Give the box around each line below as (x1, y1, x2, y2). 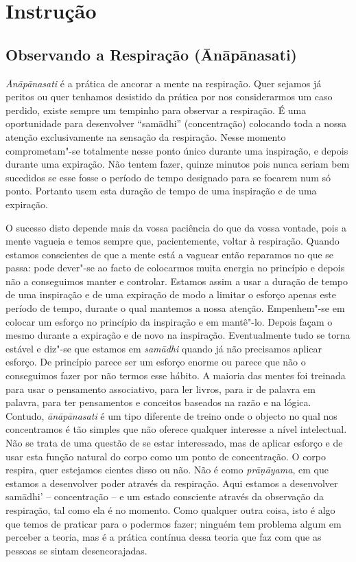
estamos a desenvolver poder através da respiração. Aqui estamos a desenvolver (5, 475, 338, 490)
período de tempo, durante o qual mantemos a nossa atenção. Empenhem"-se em (5, 301, 345, 315)
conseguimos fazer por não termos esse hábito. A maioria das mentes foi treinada (5, 368, 346, 383)
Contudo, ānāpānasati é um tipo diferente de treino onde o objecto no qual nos (5, 408, 337, 423)
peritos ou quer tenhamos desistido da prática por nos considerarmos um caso (5, 89, 333, 104)
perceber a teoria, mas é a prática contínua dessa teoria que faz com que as (5, 530, 322, 544)
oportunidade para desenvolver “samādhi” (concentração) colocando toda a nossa (5, 116, 347, 131)
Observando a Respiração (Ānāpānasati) (5, 43, 297, 65)
